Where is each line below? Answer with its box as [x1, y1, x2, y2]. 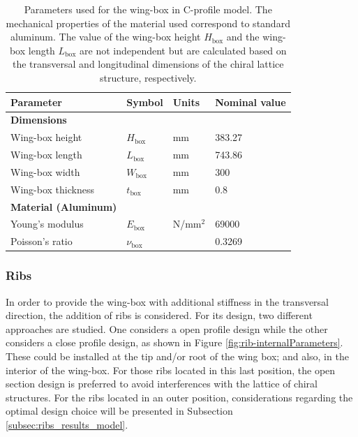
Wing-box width [10, 164, 80, 179]
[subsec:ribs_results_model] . [6, 417, 128, 431]
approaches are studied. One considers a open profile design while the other [6, 321, 328, 336]
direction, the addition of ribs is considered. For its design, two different [6, 308, 313, 323]
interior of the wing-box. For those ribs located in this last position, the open [6, 362, 336, 377]
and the [226, 29, 260, 44]
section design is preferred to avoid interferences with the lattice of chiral [6, 376, 318, 391]
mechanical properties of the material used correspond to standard [6, 15, 290, 30]
